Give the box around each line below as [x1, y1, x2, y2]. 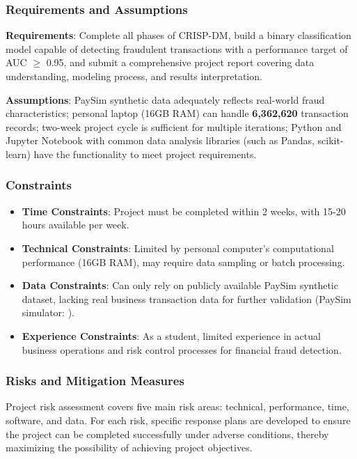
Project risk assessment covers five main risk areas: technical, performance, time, [6, 399, 349, 414]
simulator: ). [22, 305, 74, 320]
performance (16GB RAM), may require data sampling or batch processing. [22, 254, 345, 269]
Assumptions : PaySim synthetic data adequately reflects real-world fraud [6, 92, 325, 107]
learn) [6, 146, 31, 161]
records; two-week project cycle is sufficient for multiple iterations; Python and [6, 119, 342, 134]
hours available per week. [22, 217, 129, 232]
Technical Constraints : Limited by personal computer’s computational [22, 240, 334, 255]
